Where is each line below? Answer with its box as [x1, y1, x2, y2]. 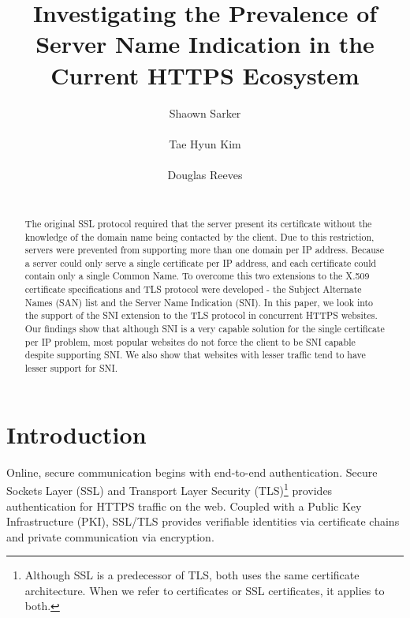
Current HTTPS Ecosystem [50, 58, 360, 91]
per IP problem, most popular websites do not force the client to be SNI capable [24, 335, 356, 348]
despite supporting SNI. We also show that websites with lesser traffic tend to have [24, 348, 366, 361]
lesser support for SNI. [24, 361, 118, 375]
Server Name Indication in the [35, 28, 375, 60]
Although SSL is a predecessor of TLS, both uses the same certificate [24, 567, 360, 583]
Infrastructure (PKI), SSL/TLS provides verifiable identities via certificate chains [6, 513, 400, 530]
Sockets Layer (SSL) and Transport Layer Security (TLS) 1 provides [6, 480, 333, 498]
